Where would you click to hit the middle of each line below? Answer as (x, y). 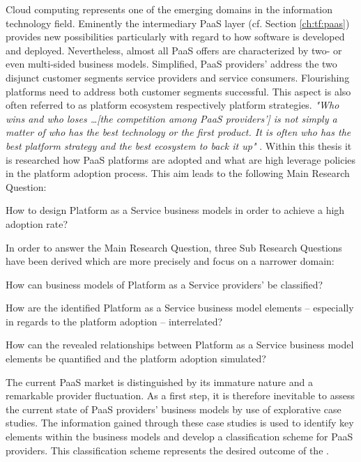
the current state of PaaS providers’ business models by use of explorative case (174, 409)
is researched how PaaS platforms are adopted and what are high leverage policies (181, 159)
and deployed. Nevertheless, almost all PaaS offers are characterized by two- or (174, 50)
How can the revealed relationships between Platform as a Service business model (180, 345)
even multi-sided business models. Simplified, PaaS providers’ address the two (171, 64)
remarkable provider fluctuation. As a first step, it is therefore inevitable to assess (180, 395)
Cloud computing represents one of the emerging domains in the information (169, 9)
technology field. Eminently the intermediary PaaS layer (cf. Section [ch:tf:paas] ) (178, 23)
